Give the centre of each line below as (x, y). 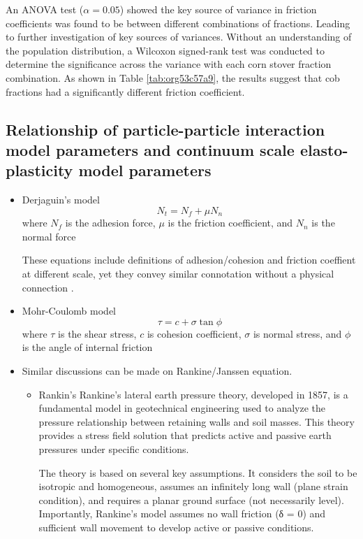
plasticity (39, 170)
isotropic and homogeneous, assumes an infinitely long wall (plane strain (193, 486)
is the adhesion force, (110, 223)
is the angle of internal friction (87, 347)
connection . (48, 287)
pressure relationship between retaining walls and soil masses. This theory (197, 421)
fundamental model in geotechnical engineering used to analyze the (182, 408)
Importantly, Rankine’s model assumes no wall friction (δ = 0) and (182, 513)
